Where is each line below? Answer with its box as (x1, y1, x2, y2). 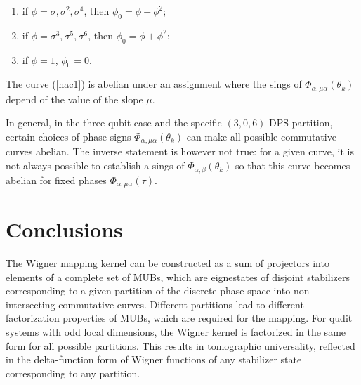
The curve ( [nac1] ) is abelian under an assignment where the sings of (6, 77, 302, 91)
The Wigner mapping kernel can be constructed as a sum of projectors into (6, 256, 329, 270)
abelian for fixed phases (6, 172, 107, 187)
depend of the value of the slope (6, 91, 143, 106)
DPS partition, (269, 115, 333, 130)
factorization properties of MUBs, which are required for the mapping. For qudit (6, 311, 353, 325)
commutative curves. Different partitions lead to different (58, 296, 304, 311)
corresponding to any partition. (6, 365, 140, 380)
